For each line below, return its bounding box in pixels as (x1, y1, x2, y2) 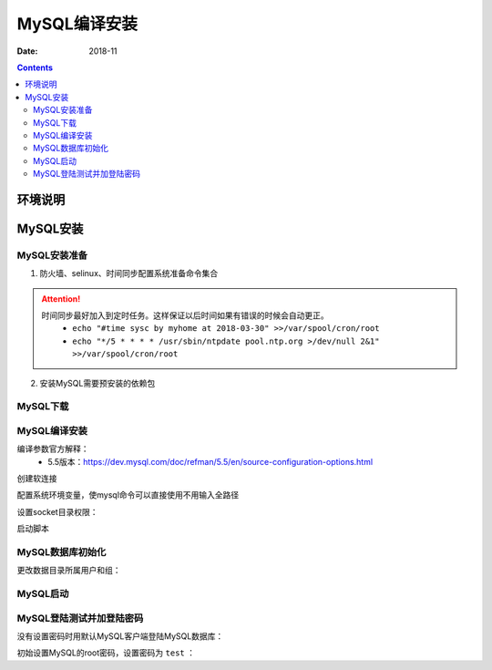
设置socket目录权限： (16, 506, 98, 517)
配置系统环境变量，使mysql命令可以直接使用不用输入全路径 (16, 490, 240, 500)
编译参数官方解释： (16, 443, 89, 455)
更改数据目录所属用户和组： (16, 565, 121, 576)
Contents (16, 62, 54, 73)
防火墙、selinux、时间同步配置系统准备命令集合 (39, 268, 219, 279)
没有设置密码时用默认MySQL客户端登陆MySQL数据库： (16, 631, 224, 642)
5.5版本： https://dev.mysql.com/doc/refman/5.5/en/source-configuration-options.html (47, 456, 374, 467)
